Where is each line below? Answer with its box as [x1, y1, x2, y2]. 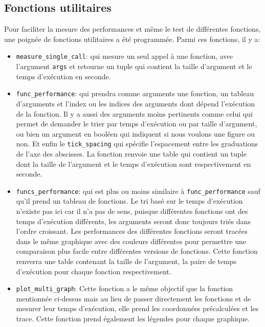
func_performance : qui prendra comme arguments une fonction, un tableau [16, 88, 254, 99]
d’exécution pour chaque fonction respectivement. [16, 266, 171, 276]
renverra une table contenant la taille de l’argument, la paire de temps [16, 255, 237, 266]
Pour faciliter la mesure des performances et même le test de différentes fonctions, [4, 24, 261, 34]
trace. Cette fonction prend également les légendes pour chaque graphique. [16, 313, 250, 324]
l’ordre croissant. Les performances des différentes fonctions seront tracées [16, 226, 248, 236]
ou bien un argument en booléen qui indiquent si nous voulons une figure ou [16, 128, 255, 139]
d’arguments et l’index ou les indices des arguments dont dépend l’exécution [16, 98, 255, 108]
